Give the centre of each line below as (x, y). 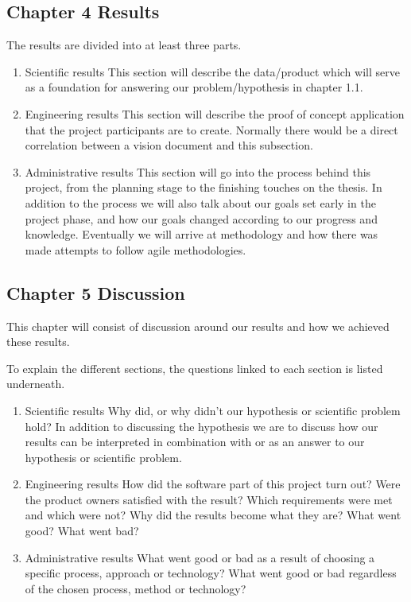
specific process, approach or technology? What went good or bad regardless (211, 573)
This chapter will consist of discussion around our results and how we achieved (198, 326)
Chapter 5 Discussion (96, 292)
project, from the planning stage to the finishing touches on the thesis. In (204, 187)
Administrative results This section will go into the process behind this (198, 171)
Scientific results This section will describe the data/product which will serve (212, 71)
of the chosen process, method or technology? (136, 588)
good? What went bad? (82, 531)
